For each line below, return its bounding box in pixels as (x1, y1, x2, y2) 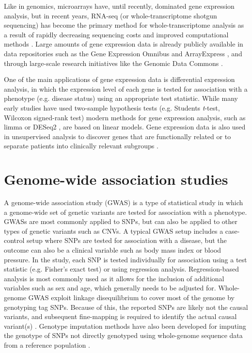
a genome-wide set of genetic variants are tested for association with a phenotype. (4, 207, 247, 217)
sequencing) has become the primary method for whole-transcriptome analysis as (4, 20, 244, 30)
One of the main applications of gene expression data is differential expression (4, 74, 235, 84)
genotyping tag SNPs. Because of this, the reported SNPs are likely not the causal (4, 302, 248, 312)
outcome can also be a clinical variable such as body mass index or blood (4, 245, 221, 255)
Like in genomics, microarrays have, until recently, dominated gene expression (4, 1, 235, 11)
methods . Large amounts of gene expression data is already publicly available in (4, 39, 243, 49)
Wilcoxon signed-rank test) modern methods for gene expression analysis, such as (4, 112, 246, 122)
